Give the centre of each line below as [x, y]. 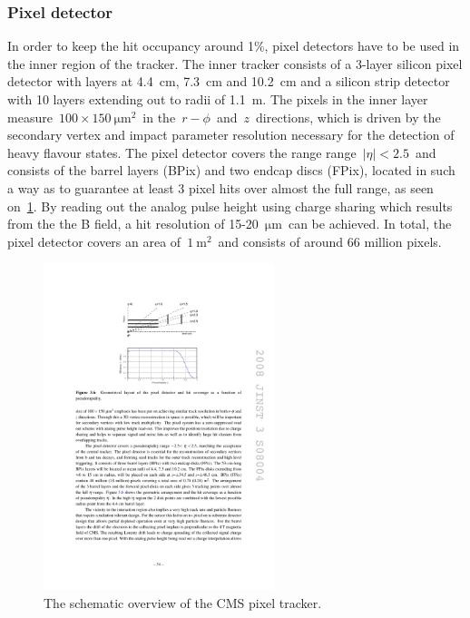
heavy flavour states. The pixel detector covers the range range [182, 152]
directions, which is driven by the [348, 117]
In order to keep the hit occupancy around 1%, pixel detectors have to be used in [234, 46]
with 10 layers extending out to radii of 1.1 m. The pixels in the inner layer [218, 99]
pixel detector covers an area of [94, 241]
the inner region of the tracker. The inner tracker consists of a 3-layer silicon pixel [235, 63]
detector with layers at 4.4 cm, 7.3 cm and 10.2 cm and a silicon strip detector [229, 81]
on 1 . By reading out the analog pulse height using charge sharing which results [230, 206]
